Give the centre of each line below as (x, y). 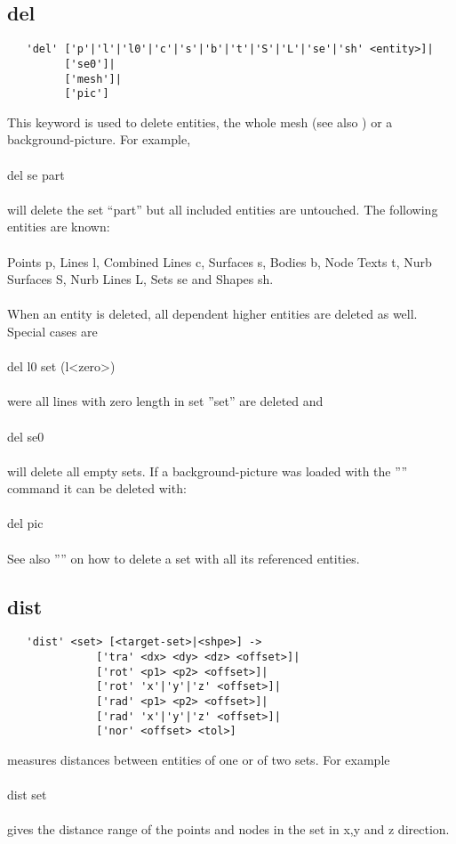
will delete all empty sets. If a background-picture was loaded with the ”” (208, 471)
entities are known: (59, 227)
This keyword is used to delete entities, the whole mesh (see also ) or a (200, 122)
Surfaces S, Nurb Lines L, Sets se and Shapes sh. (140, 279)
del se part (36, 174)
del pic (25, 523)
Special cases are (52, 331)
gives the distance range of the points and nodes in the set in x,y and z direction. (228, 829)
